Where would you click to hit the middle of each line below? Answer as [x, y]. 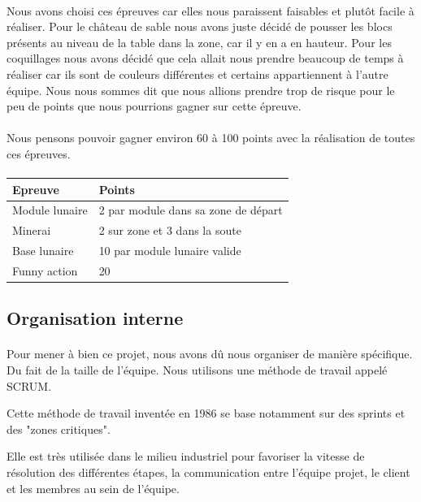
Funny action [45, 270]
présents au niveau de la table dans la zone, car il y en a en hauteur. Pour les [199, 42]
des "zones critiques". [59, 428]
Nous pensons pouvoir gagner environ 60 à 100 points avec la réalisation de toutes [211, 138]
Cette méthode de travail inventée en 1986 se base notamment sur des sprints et [206, 413]
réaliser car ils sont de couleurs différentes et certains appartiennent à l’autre [197, 74]
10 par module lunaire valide [170, 251]
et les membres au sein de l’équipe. [93, 488]
